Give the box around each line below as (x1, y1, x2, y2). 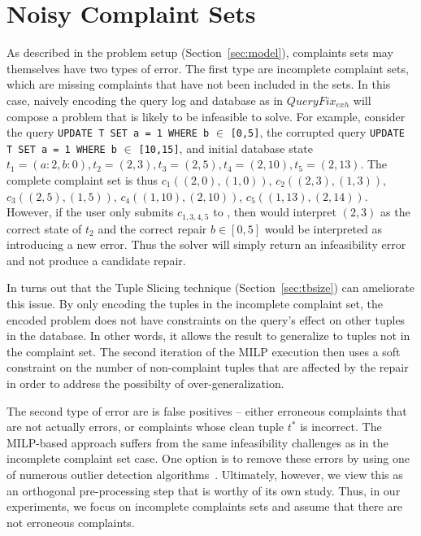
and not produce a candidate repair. (7, 251, 186, 268)
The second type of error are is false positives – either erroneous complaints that (7, 402, 407, 419)
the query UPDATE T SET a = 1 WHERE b (7, 124, 210, 141)
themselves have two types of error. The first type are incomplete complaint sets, (7, 59, 409, 76)
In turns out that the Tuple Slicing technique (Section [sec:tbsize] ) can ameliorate (7, 279, 415, 296)
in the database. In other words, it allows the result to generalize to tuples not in (7, 327, 410, 344)
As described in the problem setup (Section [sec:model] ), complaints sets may (7, 44, 393, 61)
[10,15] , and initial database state (138, 139, 313, 156)
